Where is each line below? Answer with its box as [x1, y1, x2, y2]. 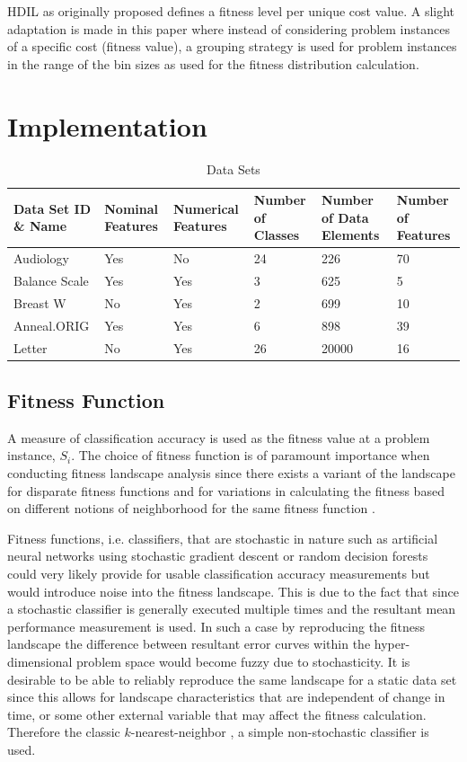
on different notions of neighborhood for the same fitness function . [7, 499, 375, 518]
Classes [253, 226, 300, 244]
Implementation [7, 107, 207, 144]
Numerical [172, 199, 239, 217]
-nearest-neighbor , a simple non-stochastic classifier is [130, 722, 429, 741]
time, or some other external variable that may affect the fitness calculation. [7, 704, 427, 723]
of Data [321, 208, 369, 226]
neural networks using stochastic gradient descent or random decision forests [7, 546, 428, 565]
